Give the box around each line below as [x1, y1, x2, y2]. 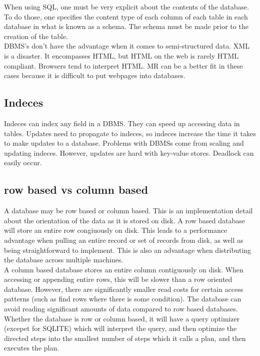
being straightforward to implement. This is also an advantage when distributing [4, 244, 251, 255]
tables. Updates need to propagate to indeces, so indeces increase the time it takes [4, 128, 256, 138]
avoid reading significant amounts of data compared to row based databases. [4, 303, 238, 314]
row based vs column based [4, 182, 148, 197]
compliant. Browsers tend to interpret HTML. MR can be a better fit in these [4, 60, 243, 71]
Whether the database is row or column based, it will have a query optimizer [4, 313, 240, 323]
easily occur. [4, 157, 42, 168]
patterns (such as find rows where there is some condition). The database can [4, 293, 241, 304]
